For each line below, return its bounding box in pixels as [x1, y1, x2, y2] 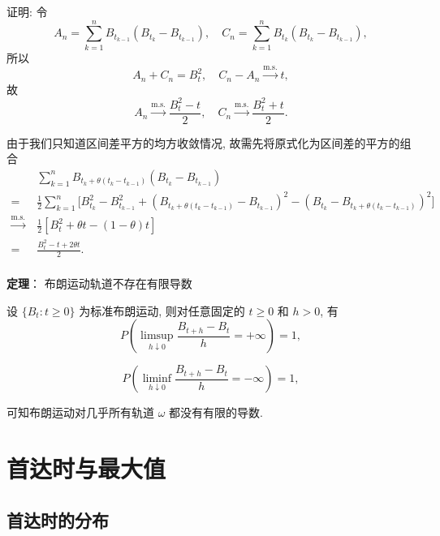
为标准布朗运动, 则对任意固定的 [79, 302, 245, 319]
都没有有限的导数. [169, 404, 263, 421]
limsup [140, 330, 174, 342]
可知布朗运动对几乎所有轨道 [6, 404, 154, 421]
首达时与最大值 [6, 452, 166, 485]
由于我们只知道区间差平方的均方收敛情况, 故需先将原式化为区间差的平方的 [6, 134, 400, 151]
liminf [142, 373, 172, 385]
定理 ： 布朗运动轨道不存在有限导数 [6, 275, 192, 292]
